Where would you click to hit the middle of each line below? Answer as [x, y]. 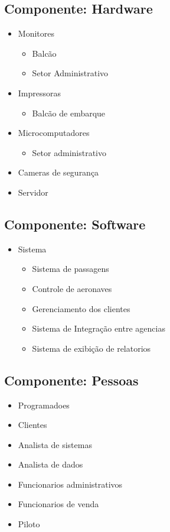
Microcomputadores [54, 133]
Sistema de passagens [71, 269]
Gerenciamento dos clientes [81, 308]
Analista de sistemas [55, 444]
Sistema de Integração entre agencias [99, 328]
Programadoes [44, 405]
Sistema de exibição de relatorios [91, 348]
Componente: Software [75, 224]
